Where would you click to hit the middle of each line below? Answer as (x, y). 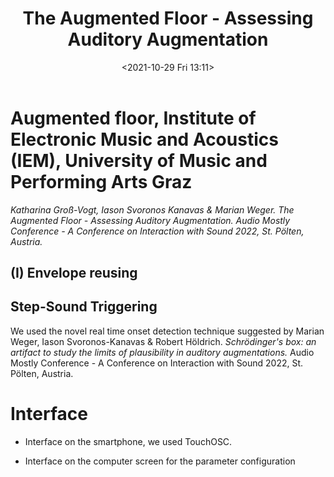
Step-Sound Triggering (84, 307)
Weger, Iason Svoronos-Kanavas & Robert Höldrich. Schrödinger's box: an (163, 341)
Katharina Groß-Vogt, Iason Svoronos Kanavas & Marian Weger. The (152, 209)
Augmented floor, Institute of (133, 118)
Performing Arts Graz (101, 181)
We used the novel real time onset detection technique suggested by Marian (167, 331)
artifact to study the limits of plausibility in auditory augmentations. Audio (162, 352)
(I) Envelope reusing (74, 273)
